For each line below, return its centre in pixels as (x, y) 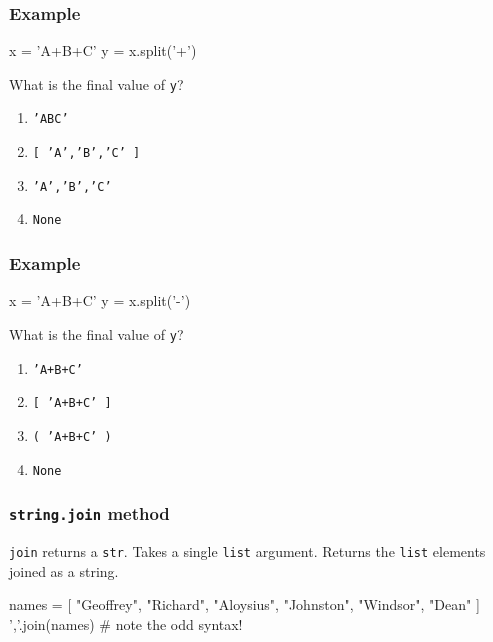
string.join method (89, 513)
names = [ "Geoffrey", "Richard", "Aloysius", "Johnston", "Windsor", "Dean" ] (244, 604)
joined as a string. (64, 570)
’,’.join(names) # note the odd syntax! (126, 623)
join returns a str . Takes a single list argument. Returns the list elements (247, 550)
